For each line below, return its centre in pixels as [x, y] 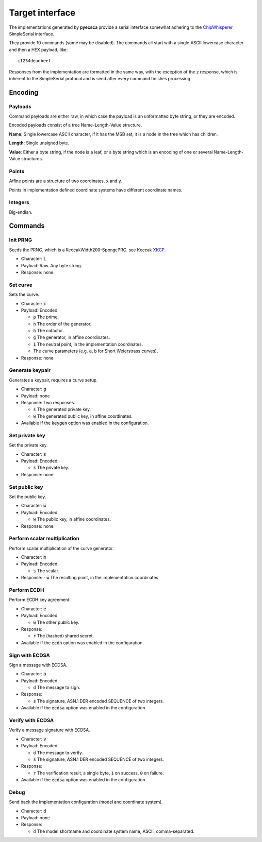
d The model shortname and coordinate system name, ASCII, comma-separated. [114, 831]
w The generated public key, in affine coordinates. [83, 416]
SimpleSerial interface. [32, 34]
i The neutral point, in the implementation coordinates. [88, 344]
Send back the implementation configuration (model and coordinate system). [86, 802]
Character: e [33, 609]
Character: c [33, 303]
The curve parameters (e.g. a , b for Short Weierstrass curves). [96, 351]
